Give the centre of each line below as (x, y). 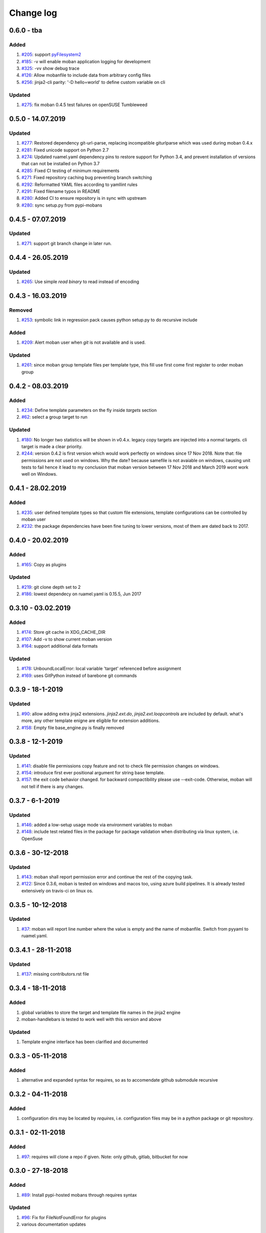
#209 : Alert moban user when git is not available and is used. (83, 342)
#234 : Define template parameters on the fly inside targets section (89, 410)
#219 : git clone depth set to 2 (51, 587)
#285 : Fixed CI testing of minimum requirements (70, 171)
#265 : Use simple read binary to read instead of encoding (80, 282)
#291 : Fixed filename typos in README (61, 191)
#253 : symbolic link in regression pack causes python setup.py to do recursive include (109, 320)
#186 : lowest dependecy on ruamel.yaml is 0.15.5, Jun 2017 (81, 594)
